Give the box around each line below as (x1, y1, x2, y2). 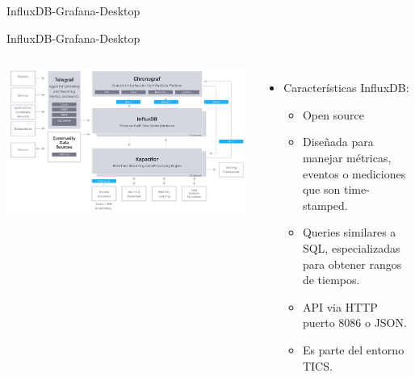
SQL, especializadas (302, 239, 400, 256)
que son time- (302, 181, 370, 198)
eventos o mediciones (302, 165, 406, 182)
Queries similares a (302, 224, 396, 241)
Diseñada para (302, 133, 374, 150)
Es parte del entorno (302, 341, 405, 358)
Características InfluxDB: (283, 79, 409, 96)
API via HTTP (302, 298, 378, 315)
